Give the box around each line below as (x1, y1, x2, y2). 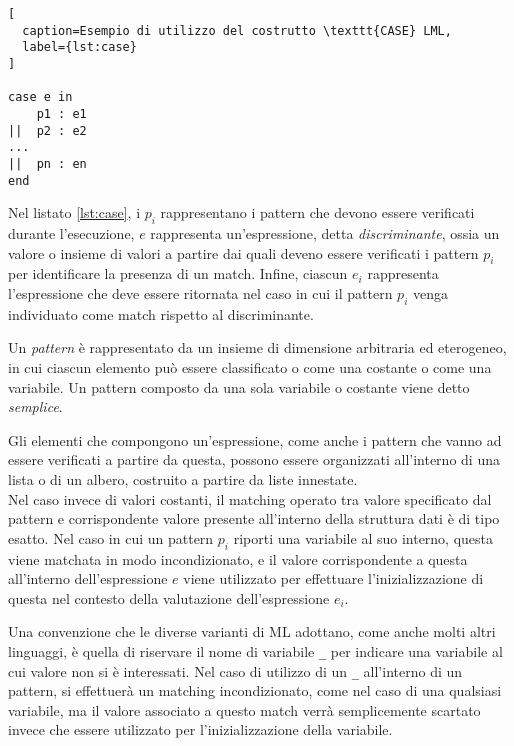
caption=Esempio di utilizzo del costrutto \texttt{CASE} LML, (22, 23, 452, 38)
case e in (8, 90, 73, 105)
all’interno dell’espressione (8, 568, 168, 589)
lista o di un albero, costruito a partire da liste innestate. (8, 468, 358, 489)
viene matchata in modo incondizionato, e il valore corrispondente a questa (8, 548, 468, 569)
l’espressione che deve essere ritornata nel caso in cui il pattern (8, 283, 393, 303)
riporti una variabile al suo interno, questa (233, 527, 494, 548)
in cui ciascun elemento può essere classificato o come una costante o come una (8, 356, 492, 377)
